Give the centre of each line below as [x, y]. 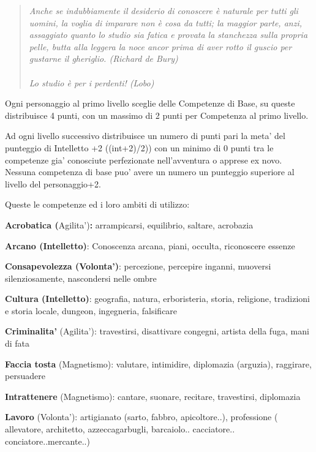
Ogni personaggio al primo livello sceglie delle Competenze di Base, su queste [150, 103]
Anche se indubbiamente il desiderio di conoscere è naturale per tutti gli [164, 10]
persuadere [25, 376]
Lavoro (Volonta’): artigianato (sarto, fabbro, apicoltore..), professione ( [141, 417]
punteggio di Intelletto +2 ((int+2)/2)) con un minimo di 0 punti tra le [139, 147]
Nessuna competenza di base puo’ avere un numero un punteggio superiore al [150, 172]
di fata [17, 343]
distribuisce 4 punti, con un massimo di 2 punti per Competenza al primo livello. [157, 115]
